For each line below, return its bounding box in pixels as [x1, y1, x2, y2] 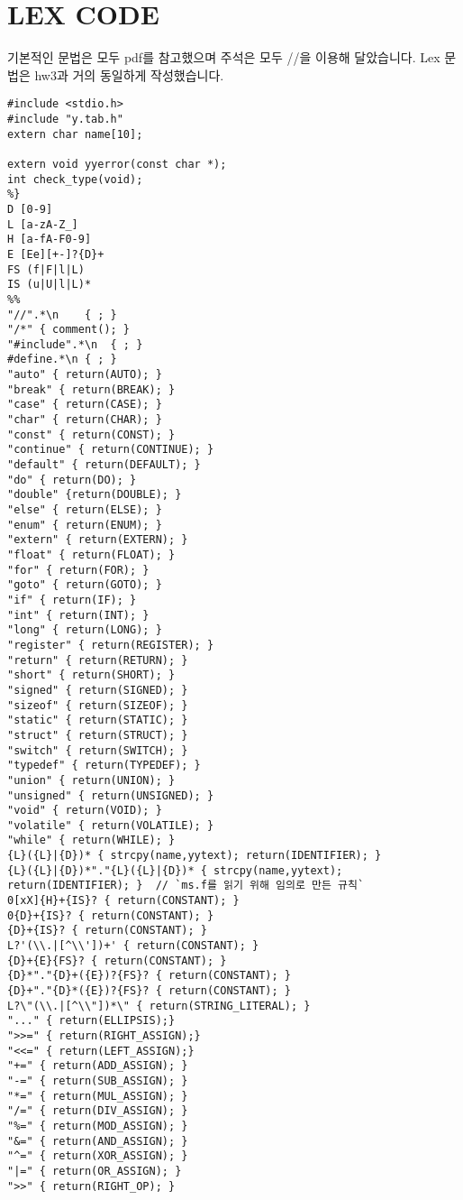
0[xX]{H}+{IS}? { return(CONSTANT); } [7, 894, 240, 908]
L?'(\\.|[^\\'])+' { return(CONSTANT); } [7, 939, 259, 953]
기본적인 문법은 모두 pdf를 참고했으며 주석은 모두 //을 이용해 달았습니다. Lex [7, 48, 440, 67]
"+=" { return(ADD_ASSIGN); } [7, 1059, 188, 1073]
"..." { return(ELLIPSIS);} [7, 1014, 176, 1028]
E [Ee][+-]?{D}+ [7, 247, 104, 261]
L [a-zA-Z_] [7, 217, 78, 231]
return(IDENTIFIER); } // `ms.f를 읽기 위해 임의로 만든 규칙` [7, 879, 365, 892]
